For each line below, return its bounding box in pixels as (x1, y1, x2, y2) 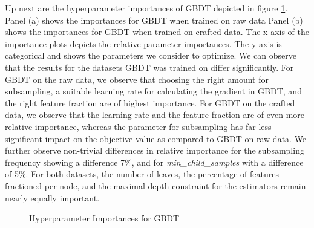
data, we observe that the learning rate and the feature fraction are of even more (5, 108, 304, 121)
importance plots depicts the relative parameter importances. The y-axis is (5, 37, 282, 50)
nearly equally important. (5, 191, 100, 204)
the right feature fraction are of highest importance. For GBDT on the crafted (5, 96, 295, 109)
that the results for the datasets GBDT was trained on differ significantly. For (5, 60, 294, 73)
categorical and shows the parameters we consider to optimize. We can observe (5, 49, 296, 62)
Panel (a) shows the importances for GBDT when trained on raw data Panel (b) (5, 13, 303, 26)
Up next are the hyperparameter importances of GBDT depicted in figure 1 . (5, 2, 288, 14)
